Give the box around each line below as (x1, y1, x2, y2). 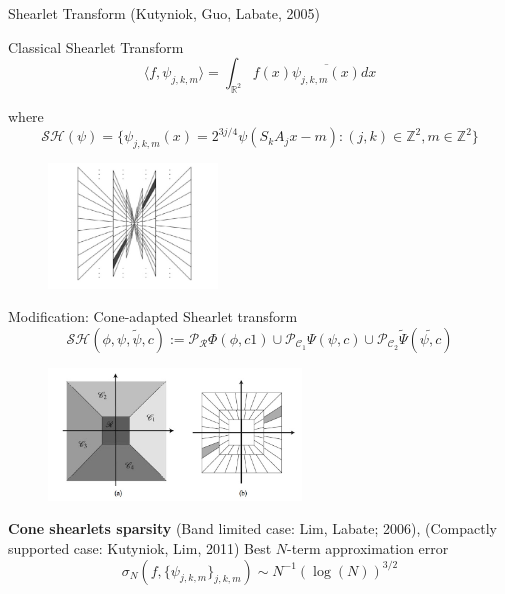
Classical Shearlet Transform (8, 36, 184, 57)
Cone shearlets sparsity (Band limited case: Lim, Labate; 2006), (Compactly (8, 518, 497, 539)
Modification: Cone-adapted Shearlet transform (8, 306, 298, 327)
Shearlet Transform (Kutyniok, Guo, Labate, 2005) (8, 3, 321, 23)
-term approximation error (287, 537, 449, 558)
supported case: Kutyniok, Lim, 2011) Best (8, 537, 272, 558)
